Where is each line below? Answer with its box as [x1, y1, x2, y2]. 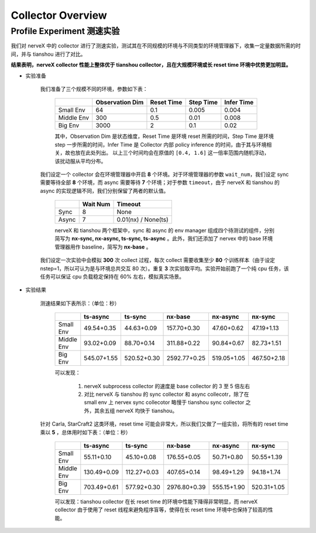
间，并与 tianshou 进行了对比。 [11, 50, 86, 57]
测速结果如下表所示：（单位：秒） [40, 300, 120, 307]
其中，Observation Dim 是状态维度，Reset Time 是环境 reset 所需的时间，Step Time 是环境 [54, 133, 274, 140]
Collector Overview [11, 9, 108, 22]
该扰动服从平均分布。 [54, 157, 107, 164]
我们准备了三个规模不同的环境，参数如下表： [40, 85, 148, 92]
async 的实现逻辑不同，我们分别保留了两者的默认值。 [40, 187, 169, 194]
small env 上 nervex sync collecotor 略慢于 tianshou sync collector [84, 399, 245, 406]
